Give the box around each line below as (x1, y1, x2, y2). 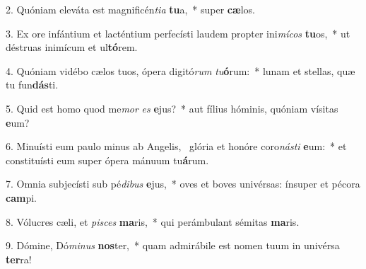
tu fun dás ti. (6, 77, 59, 92)
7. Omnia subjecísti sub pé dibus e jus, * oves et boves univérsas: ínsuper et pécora (6, 176, 360, 191)
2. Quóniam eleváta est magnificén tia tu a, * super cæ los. (6, 2, 255, 16)
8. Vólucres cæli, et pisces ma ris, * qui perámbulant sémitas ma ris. (6, 214, 300, 229)
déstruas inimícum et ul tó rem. (6, 40, 138, 55)
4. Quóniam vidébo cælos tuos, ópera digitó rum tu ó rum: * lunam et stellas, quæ (6, 63, 355, 78)
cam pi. (6, 190, 37, 205)
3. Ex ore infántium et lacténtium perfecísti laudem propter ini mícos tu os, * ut (6, 25, 350, 40)
